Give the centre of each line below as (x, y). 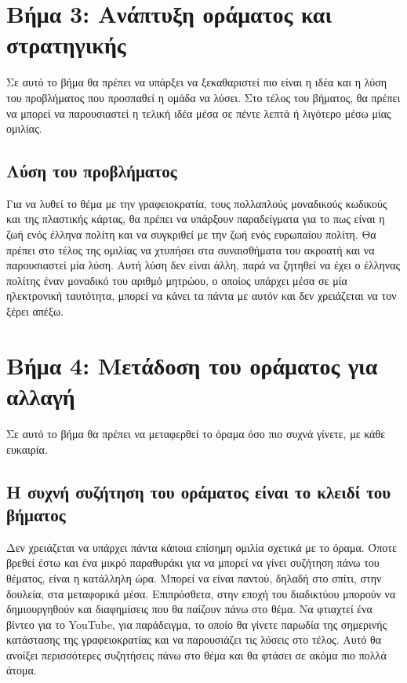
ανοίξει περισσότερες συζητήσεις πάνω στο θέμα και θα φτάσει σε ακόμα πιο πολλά (196, 654)
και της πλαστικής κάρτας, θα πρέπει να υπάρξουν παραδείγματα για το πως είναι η (196, 219)
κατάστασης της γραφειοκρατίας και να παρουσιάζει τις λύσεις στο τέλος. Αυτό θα (194, 639)
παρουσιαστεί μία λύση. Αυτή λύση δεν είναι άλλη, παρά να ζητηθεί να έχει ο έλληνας (203, 265)
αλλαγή (41, 396)
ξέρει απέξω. (35, 311)
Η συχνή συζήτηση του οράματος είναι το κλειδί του (199, 491)
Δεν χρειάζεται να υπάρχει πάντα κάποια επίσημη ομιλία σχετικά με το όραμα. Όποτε (202, 547)
